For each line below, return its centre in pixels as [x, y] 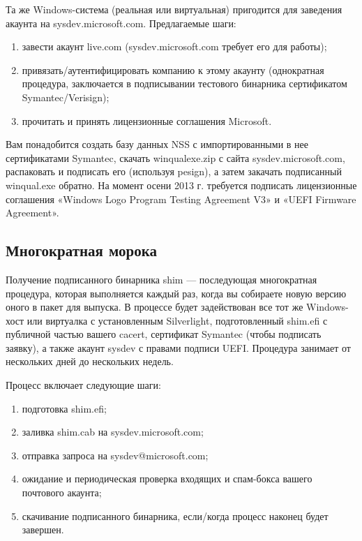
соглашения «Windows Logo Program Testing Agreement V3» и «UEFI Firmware [181, 199]
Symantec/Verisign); [66, 97]
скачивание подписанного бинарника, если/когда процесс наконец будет [175, 516]
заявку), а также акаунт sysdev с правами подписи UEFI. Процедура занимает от [178, 347]
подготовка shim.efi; [64, 408]
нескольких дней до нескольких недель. [90, 361]
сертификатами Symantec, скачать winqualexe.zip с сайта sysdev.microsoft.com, [175, 157]
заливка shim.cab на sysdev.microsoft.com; [113, 432]
